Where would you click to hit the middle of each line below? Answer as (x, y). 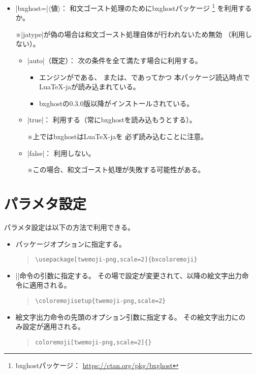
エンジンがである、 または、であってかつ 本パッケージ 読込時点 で (144, 77)
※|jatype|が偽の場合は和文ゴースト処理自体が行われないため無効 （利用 (130, 34)
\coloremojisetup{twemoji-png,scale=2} (100, 301)
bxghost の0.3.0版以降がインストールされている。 (116, 103)
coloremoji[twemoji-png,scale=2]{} (93, 342)
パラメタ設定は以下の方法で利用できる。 (69, 227)
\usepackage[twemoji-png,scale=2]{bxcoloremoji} (116, 260)
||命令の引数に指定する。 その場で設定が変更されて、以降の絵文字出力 (129, 275)
